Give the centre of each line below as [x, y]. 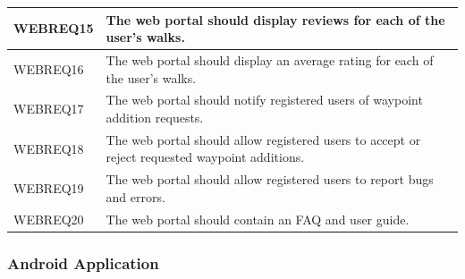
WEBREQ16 [49, 68]
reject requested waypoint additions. [205, 157]
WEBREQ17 [49, 109]
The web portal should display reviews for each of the [275, 19]
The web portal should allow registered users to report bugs [270, 179]
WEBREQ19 [49, 188]
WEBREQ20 [49, 219]
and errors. [135, 196]
